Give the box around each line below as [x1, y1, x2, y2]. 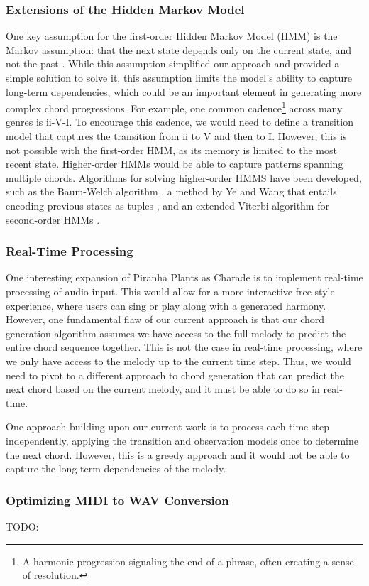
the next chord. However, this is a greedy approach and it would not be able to [6, 447, 350, 462]
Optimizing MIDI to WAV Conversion [6, 491, 229, 509]
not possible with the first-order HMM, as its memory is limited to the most [6, 142, 337, 157]
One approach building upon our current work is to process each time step [6, 419, 329, 434]
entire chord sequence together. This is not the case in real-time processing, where [6, 340, 363, 354]
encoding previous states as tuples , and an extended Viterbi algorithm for [6, 198, 329, 212]
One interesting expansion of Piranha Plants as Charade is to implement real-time [6, 270, 363, 285]
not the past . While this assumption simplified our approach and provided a [6, 56, 340, 71]
